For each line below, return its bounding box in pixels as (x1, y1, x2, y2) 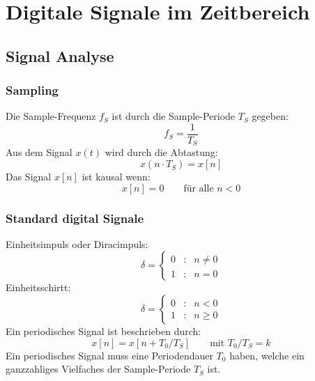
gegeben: (252, 109, 289, 123)
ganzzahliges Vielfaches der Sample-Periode (6, 361, 191, 376)
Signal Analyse (6, 45, 114, 66)
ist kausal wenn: (82, 169, 151, 184)
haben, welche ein (229, 348, 305, 362)
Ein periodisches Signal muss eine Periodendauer (6, 348, 213, 362)
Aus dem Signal (6, 145, 72, 160)
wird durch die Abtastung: (105, 145, 218, 160)
